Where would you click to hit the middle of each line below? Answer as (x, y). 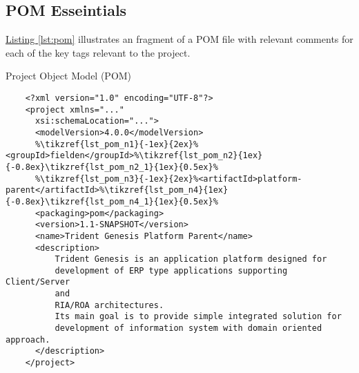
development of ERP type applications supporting (171, 270)
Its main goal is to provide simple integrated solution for (198, 317)
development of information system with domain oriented (188, 328)
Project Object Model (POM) (69, 76)
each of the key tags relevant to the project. (98, 52)
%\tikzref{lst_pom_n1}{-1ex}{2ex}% (117, 144)
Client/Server (38, 282)
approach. (28, 339)
